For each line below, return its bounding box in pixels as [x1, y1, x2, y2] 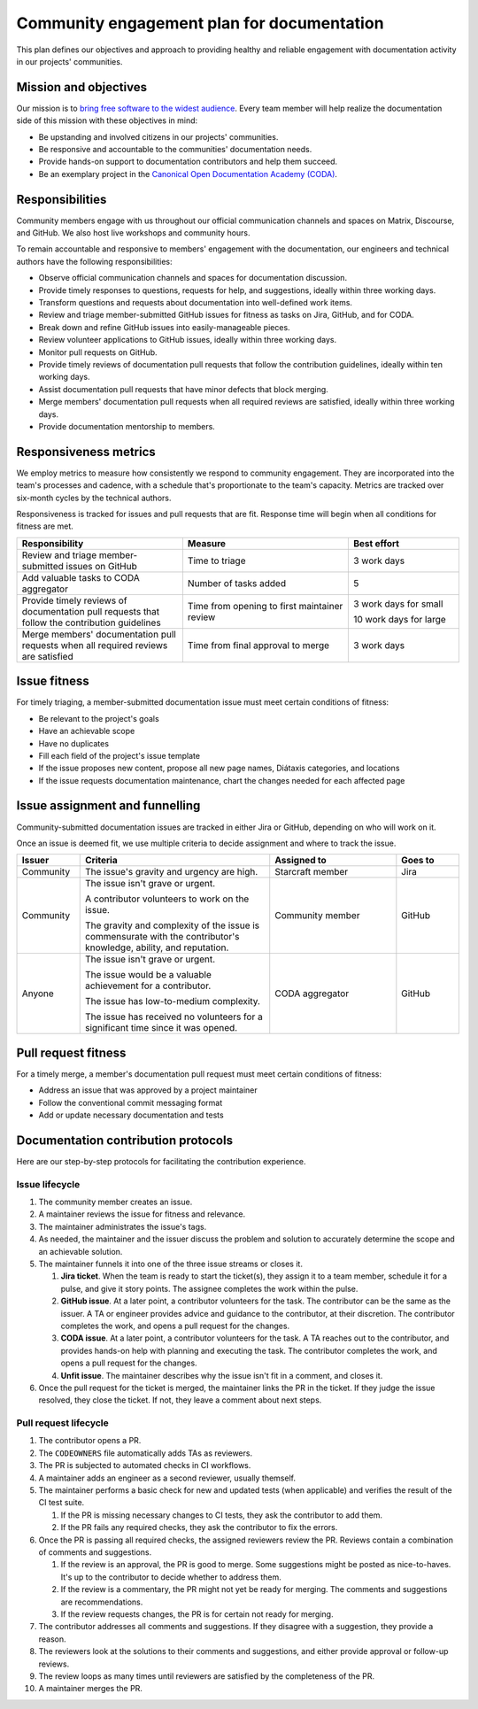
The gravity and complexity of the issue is [84, 919, 260, 932]
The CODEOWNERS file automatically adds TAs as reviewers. [38, 1448, 252, 1458]
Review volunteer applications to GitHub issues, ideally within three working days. [38, 335, 336, 345]
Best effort [352, 537, 400, 549]
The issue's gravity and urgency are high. [84, 866, 258, 878]
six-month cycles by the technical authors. [16, 492, 172, 503]
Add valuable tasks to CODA [21, 571, 141, 584]
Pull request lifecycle [16, 1417, 110, 1429]
